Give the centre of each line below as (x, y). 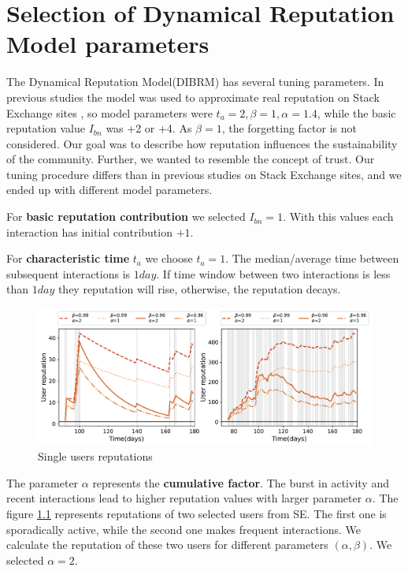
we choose (169, 258)
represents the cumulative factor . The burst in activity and (241, 482)
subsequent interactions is (69, 273)
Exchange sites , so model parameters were (109, 112)
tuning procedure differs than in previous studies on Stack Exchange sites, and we (204, 174)
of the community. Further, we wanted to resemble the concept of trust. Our (191, 159)
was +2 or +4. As (149, 128)
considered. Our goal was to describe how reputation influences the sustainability (202, 143)
